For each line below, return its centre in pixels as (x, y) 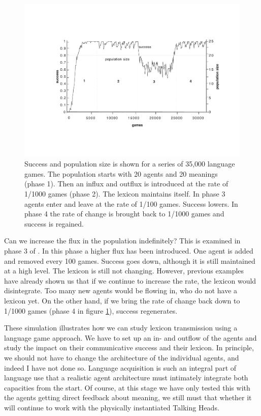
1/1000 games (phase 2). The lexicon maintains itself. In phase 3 (125, 194)
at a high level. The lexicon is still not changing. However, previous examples (124, 271)
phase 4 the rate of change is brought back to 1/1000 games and (124, 214)
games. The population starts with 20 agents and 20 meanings (121, 173)
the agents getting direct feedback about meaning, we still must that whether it (128, 397)
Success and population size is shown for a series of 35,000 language (130, 164)
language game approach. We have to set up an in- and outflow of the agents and (130, 337)
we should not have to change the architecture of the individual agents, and (122, 357)
